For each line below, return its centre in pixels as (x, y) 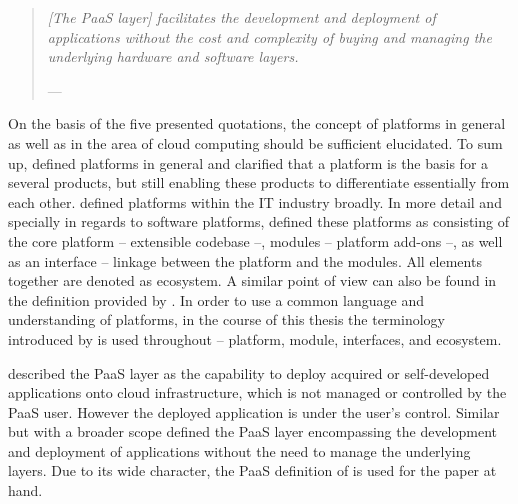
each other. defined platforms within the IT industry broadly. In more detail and (255, 201)
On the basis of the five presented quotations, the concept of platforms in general (257, 123)
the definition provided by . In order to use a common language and (216, 299)
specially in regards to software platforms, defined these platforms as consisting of (258, 221)
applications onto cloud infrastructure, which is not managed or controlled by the (257, 392)
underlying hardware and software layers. (173, 56)
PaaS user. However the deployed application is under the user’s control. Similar (254, 411)
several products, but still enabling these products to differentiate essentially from (259, 182)
